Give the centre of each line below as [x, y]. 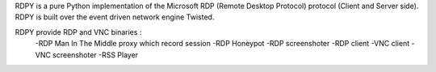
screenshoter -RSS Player [96, 55]
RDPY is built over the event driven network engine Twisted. [115, 17]
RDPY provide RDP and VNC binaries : [78, 32]
